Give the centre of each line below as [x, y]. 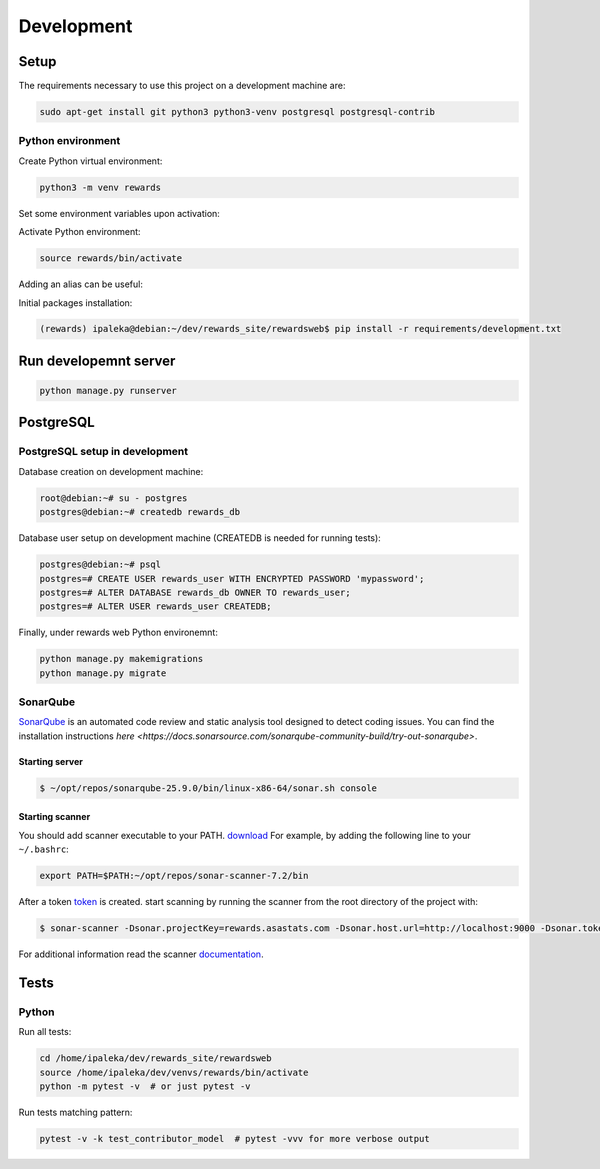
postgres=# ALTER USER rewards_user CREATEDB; [155, 606]
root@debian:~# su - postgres [113, 498]
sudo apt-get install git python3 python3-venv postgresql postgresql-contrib [237, 112]
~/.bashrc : [43, 849]
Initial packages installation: [75, 302]
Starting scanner [54, 817]
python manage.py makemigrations [121, 659]
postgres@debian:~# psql [100, 564]
